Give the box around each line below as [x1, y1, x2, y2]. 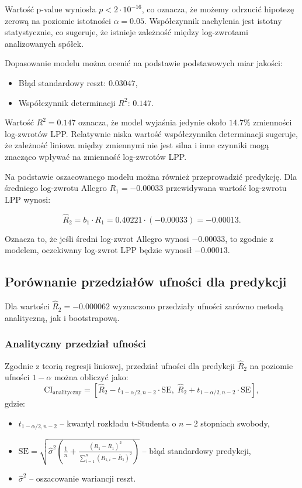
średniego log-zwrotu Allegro [5, 182, 107, 194]
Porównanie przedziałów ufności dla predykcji [5, 272, 287, 291]
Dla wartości [5, 300, 50, 312]
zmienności [253, 116, 292, 128]
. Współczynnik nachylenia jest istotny [144, 14, 282, 26]
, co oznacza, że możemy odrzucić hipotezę [141, 3, 294, 15]
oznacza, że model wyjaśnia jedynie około [78, 116, 227, 128]
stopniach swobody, [200, 417, 270, 429]
